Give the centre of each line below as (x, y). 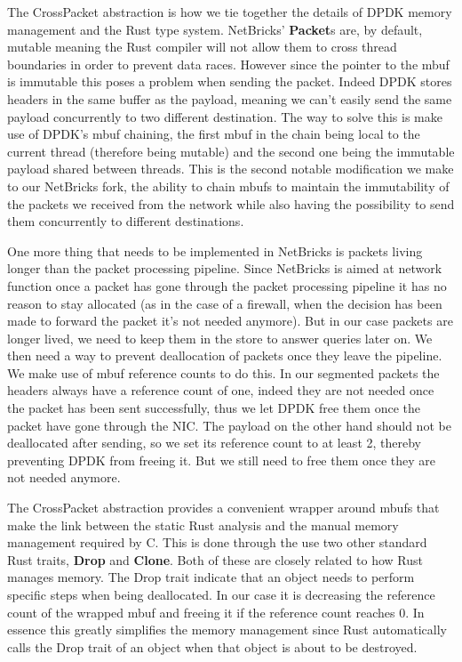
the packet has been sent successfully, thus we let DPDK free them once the (214, 408)
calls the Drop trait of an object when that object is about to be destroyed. (212, 646)
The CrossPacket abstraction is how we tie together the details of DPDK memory (230, 12)
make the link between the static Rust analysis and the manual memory (203, 525)
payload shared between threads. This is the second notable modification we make (231, 169)
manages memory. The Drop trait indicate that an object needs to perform (211, 577)
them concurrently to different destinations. (126, 221)
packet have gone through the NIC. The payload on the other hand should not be (229, 425)
